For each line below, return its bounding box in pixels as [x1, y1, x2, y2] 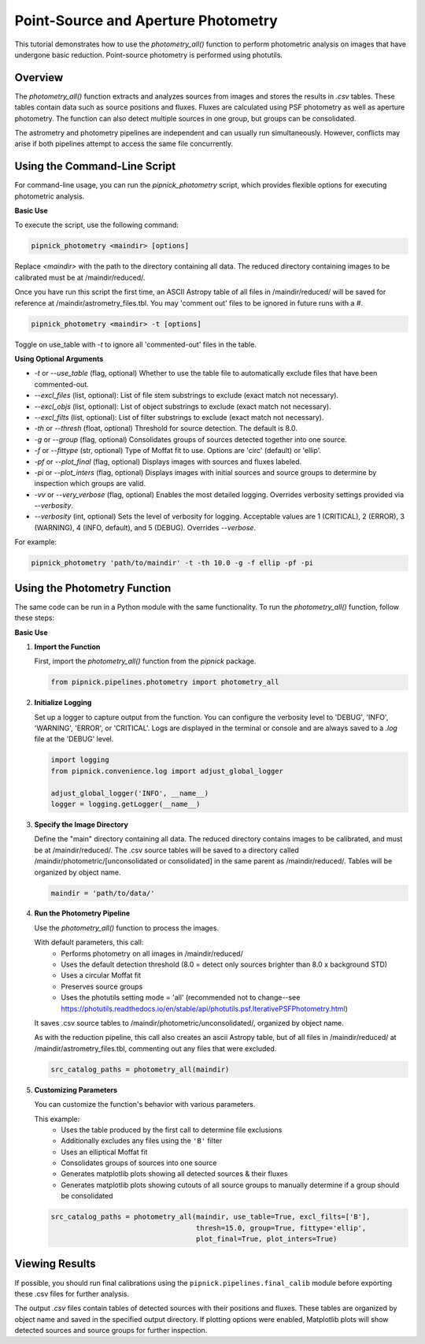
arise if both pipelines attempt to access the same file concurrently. [14, 139, 234, 149]
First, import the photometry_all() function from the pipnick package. [34, 656, 257, 666]
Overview [14, 71, 64, 84]
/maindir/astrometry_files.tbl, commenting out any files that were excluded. [34, 1044, 277, 1053]
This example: [34, 1114, 80, 1123]
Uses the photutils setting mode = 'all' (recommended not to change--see [61, 993, 301, 1002]
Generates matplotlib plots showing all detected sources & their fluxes [61, 1169, 288, 1179]
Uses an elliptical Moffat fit [61, 1147, 148, 1157]
